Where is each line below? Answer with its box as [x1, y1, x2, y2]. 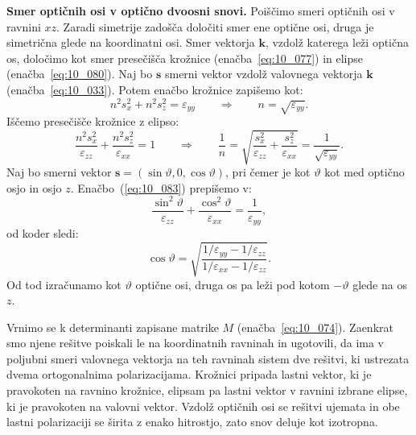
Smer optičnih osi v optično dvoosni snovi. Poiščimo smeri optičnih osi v [6, 2, 395, 19]
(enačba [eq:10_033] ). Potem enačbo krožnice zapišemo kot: [6, 81, 303, 97]
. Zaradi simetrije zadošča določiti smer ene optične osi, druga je [56, 18, 374, 35]
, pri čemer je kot [225, 164, 311, 180]
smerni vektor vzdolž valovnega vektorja [164, 65, 363, 82]
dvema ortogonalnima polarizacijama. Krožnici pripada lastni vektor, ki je [6, 366, 372, 383]
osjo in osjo [6, 179, 62, 196]
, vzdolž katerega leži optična [265, 34, 410, 51]
